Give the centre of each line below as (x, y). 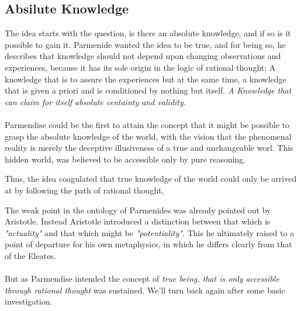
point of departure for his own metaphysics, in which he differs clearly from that (148, 244)
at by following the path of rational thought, (84, 190)
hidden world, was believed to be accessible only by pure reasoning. (125, 159)
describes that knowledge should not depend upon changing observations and (143, 56)
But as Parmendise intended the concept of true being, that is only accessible (142, 279)
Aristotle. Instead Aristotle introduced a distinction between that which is (138, 221)
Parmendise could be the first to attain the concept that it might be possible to (147, 124)
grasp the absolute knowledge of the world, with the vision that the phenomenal (148, 136)
